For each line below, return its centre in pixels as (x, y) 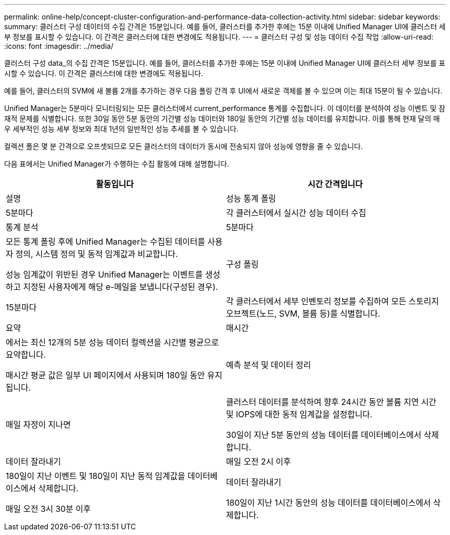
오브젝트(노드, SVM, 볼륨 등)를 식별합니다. (303, 313)
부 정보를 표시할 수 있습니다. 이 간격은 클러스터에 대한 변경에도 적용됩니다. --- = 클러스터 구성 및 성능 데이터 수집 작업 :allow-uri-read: (219, 37)
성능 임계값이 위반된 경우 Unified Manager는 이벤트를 (104, 274)
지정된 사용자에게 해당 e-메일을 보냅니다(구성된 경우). (120, 287)
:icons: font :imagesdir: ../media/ (59, 46)
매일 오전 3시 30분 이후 (48, 509)
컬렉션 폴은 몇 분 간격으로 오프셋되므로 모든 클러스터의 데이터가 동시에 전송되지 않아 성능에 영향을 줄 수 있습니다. (184, 146)
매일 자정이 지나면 (38, 425)
